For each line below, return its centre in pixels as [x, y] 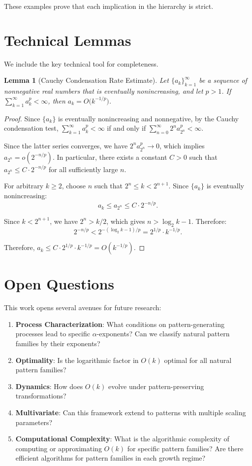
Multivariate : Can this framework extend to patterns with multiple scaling [131, 412]
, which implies [182, 145]
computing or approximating [59, 448]
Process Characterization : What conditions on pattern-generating [120, 324]
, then [57, 100]
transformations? [41, 396]
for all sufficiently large [83, 169]
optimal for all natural [198, 360]
